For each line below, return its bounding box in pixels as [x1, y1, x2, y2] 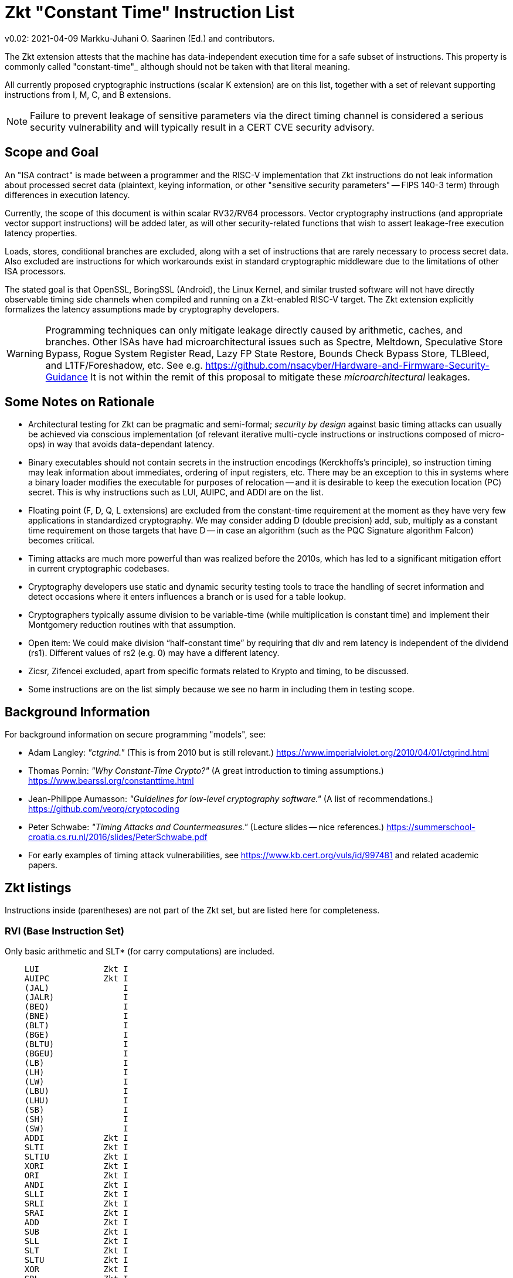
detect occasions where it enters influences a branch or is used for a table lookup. [28, 592, 346, 602]
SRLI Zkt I [24, 1198, 128, 1208]
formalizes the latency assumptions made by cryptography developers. [5, 304, 280, 314]
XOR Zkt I [24, 1264, 128, 1274]
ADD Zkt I [24, 1217, 128, 1227]
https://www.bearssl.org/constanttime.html [28, 776, 194, 786]
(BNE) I [24, 1011, 128, 1021]
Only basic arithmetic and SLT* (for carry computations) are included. [5, 946, 275, 956]
